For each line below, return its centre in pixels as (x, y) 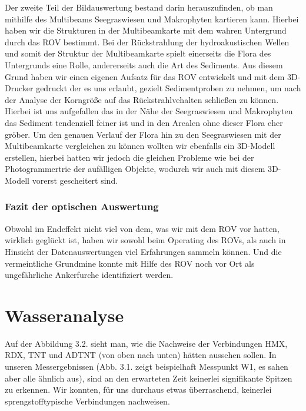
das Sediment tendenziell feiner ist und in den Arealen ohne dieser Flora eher (144, 122)
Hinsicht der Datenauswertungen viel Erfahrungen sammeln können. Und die (143, 251)
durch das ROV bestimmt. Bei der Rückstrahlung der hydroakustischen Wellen (147, 42)
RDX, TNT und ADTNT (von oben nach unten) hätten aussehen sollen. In (141, 355)
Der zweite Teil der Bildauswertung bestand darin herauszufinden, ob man (139, 7)
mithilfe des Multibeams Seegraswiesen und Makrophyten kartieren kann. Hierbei (152, 19)
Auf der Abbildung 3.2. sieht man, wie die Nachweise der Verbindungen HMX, (146, 343)
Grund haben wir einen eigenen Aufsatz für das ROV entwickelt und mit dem (145, 76)
